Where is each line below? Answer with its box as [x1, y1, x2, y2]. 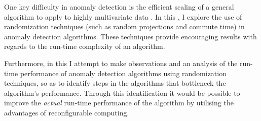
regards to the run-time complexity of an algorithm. [4, 41, 165, 51]
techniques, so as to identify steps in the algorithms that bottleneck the [4, 78, 226, 88]
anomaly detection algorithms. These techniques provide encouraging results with [4, 31, 257, 41]
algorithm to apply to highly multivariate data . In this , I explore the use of [4, 11, 242, 22]
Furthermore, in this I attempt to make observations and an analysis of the [4, 57, 238, 68]
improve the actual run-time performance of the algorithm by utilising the [4, 97, 234, 108]
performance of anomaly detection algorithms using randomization [20, 68, 227, 78]
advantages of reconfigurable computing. [4, 107, 129, 117]
